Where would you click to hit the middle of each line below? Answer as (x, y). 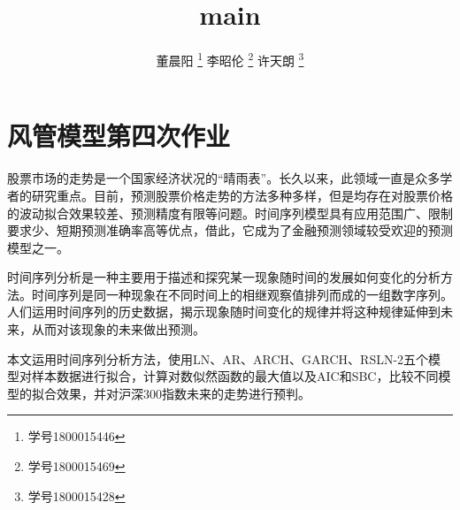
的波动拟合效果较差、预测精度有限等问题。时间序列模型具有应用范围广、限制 (230, 213)
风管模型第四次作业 (119, 136)
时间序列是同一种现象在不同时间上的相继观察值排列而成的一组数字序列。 (242, 294)
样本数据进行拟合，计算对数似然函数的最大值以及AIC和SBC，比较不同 (235, 376)
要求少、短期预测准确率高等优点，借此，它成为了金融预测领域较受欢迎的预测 (230, 230)
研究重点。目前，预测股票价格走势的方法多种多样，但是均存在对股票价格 (242, 195)
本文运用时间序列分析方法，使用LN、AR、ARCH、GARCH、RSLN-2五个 (218, 358)
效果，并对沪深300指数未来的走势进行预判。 (183, 393)
